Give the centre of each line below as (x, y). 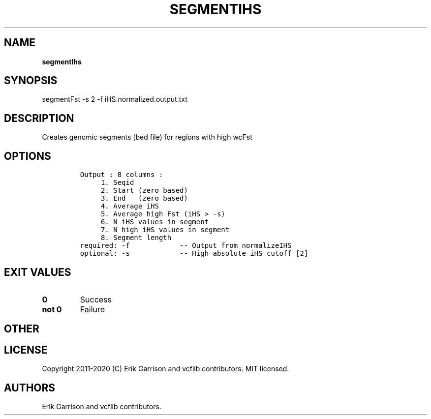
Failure (92, 309)
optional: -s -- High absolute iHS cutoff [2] (194, 254)
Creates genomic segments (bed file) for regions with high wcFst (147, 137)
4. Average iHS (130, 206)
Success (96, 299)
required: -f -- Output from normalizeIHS (186, 246)
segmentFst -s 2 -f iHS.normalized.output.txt (115, 99)
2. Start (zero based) (144, 191)
